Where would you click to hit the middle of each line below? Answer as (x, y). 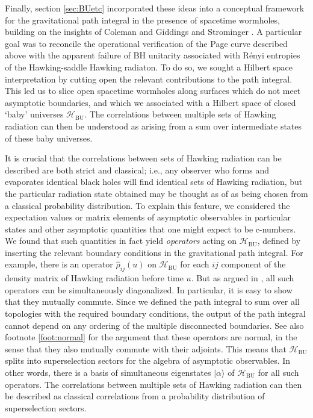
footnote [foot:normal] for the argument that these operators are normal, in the (151, 337)
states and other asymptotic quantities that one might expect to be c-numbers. (150, 229)
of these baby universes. (49, 138)
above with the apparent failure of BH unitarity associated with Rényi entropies (153, 55)
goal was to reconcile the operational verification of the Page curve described (146, 43)
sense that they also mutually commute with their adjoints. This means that (146, 348)
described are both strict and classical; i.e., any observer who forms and (137, 170)
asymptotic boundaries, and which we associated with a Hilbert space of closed (150, 102)
